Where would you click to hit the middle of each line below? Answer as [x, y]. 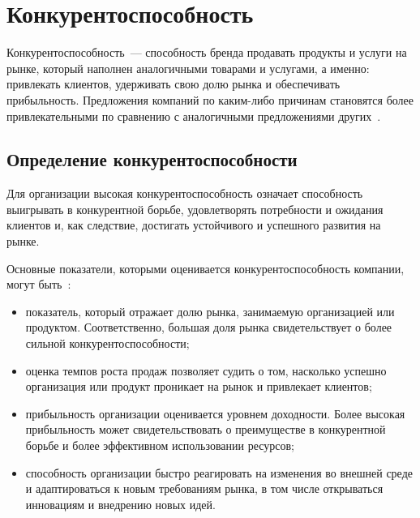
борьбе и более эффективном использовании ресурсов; [160, 445]
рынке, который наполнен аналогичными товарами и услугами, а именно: [188, 68]
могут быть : [39, 284]
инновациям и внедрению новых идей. [120, 504]
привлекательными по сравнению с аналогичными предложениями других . [194, 116]
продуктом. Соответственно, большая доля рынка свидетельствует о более [209, 327]
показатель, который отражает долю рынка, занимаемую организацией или [210, 311]
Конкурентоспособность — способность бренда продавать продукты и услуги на [207, 52]
